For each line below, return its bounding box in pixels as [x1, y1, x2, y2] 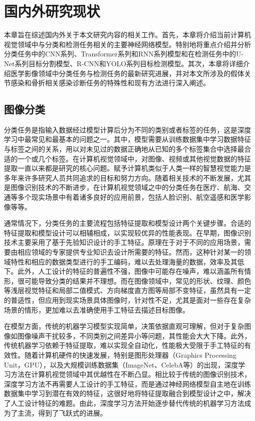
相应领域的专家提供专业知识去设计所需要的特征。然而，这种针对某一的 [17, 247, 244, 257]
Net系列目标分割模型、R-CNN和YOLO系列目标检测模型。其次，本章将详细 [4, 58, 243, 68]
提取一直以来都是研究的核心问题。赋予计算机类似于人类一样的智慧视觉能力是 [4, 163, 251, 173]
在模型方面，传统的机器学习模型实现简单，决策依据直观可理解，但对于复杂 [4, 321, 244, 331]
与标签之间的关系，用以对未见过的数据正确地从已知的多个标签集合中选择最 [4, 144, 244, 154]
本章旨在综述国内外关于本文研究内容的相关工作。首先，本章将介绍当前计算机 [4, 29, 251, 40]
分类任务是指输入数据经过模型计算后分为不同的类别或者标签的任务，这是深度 [4, 124, 251, 134]
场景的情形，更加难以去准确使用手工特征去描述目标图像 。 [4, 304, 189, 315]
